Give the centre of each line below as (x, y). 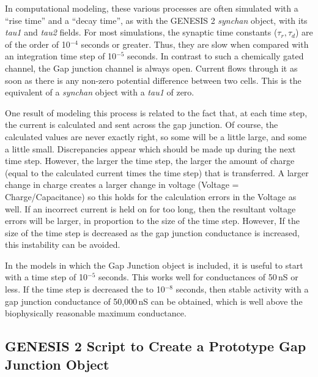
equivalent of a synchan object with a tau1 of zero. (100, 92)
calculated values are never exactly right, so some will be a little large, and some (156, 136)
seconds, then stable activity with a (242, 289)
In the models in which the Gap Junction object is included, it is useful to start (154, 265)
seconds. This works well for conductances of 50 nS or (198, 277)
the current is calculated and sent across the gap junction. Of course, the (142, 125)
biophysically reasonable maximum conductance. (96, 313)
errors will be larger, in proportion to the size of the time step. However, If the (152, 221)
